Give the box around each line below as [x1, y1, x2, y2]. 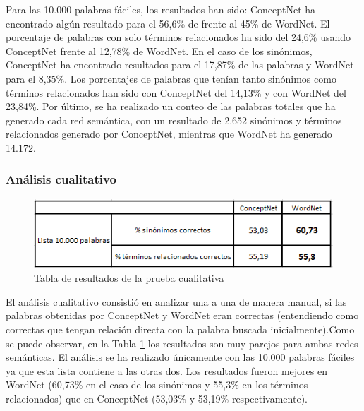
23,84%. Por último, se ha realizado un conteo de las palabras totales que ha [6, 99, 336, 114]
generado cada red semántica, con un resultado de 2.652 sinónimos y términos [6, 112, 342, 127]
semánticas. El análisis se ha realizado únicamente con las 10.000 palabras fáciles [6, 350, 355, 364]
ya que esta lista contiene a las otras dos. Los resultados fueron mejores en [6, 363, 327, 378]
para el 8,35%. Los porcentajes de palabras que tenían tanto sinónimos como [6, 71, 336, 85]
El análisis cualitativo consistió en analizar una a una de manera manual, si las [6, 294, 347, 309]
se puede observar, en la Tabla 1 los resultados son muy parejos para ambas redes [6, 335, 358, 350]
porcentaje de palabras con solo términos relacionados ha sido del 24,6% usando [6, 30, 351, 44]
